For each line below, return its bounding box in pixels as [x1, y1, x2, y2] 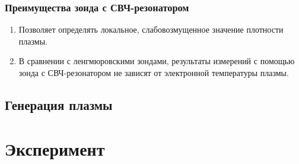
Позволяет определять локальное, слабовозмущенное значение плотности [18, 23, 284, 36]
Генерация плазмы [5, 95, 113, 113]
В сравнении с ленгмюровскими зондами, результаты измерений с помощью [18, 55, 295, 67]
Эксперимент [5, 136, 105, 160]
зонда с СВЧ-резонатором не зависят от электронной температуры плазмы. [18, 67, 289, 78]
